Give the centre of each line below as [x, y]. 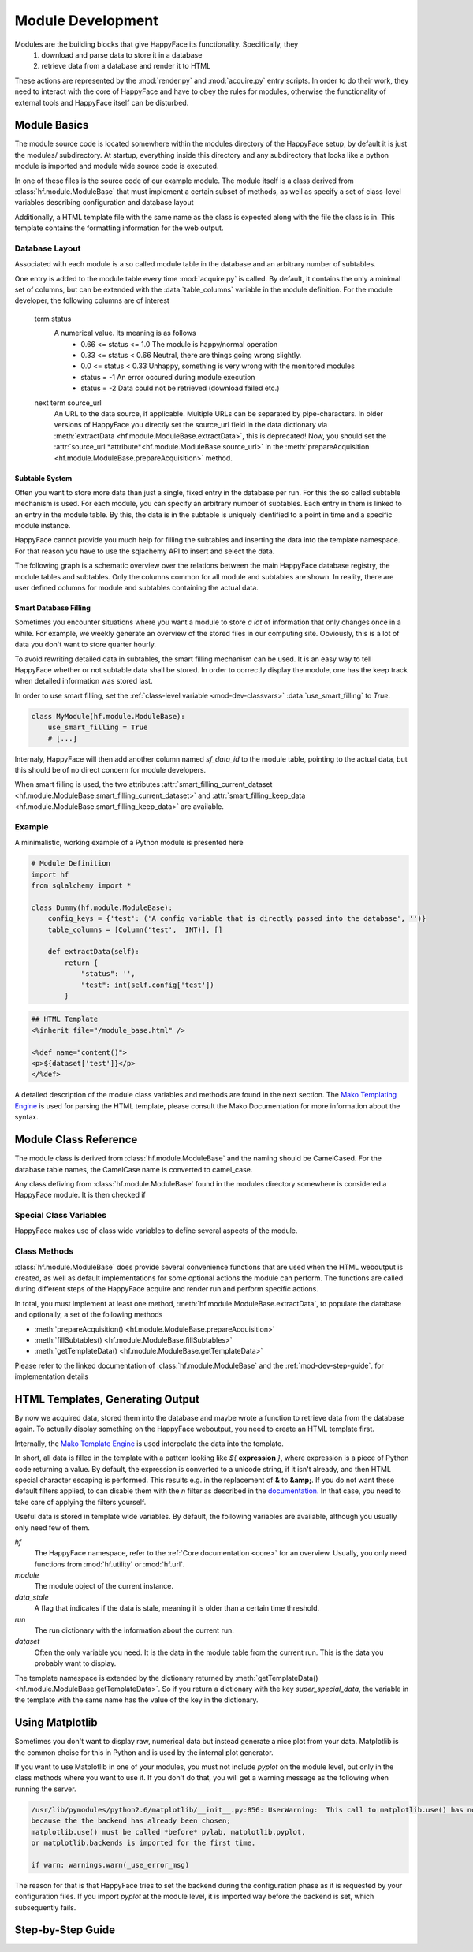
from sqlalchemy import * [81, 886]
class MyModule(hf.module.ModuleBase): [108, 716]
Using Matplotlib [56, 1723]
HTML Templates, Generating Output [107, 1399]
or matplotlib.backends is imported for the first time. [143, 1842]
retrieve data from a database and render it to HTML [126, 66]
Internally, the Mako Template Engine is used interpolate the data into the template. [149, 1444]
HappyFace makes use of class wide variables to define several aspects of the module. [156, 1231]
